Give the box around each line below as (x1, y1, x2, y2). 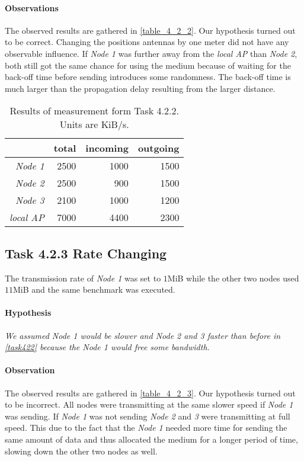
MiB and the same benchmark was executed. (13, 283, 175, 296)
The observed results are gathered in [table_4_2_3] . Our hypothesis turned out (5, 386, 296, 399)
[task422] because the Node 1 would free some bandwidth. (5, 341, 210, 353)
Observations (5, 1, 59, 14)
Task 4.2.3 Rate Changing (5, 244, 167, 262)
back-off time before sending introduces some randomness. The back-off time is (5, 71, 291, 83)
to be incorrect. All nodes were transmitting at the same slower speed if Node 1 (5, 398, 293, 411)
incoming (85, 141, 129, 155)
